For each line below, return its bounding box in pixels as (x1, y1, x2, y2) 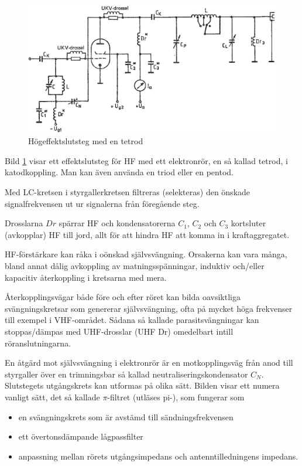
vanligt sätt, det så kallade (5, 390, 100, 403)
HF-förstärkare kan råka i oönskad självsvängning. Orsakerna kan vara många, (5, 248, 287, 260)
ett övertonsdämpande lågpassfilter (18, 430, 143, 443)
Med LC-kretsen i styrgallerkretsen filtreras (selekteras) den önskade (5, 186, 250, 198)
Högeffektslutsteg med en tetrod (28, 135, 143, 147)
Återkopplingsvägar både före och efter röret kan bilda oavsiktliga (5, 291, 241, 303)
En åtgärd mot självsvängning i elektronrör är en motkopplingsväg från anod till (5, 356, 293, 369)
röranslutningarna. (5, 336, 71, 349)
